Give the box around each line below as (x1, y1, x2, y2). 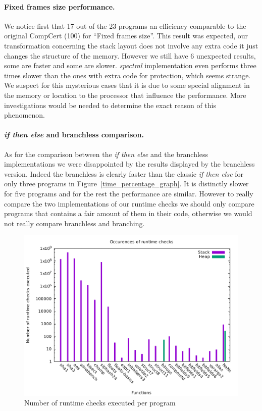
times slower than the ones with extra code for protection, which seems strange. (4, 70, 251, 80)
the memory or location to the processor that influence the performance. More (4, 89, 246, 100)
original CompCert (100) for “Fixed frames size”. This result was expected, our (4, 30, 248, 41)
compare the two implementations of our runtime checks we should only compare (4, 198, 254, 209)
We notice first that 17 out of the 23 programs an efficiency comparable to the (4, 20, 246, 31)
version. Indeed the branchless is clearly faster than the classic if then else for (4, 168, 244, 179)
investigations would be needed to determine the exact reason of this (4, 99, 216, 110)
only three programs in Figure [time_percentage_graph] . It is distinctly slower (4, 178, 249, 189)
